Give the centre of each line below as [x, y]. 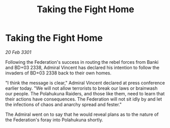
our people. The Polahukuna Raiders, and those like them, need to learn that [85, 93]
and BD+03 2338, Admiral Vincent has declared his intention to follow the [82, 67]
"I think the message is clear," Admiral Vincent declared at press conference [85, 83]
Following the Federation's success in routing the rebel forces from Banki [82, 62]
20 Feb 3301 [18, 52]
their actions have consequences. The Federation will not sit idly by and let [83, 99]
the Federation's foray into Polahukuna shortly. [54, 120]
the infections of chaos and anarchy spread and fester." [64, 104]
